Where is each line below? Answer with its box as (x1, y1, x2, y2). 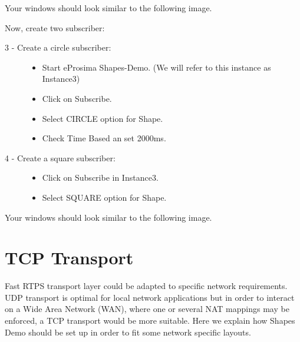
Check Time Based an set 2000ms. (42, 132, 166, 144)
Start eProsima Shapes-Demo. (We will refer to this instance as (42, 61, 271, 73)
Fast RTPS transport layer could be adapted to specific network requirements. (5, 280, 288, 292)
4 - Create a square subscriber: (5, 151, 116, 164)
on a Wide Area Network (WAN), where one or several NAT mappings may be (5, 303, 289, 315)
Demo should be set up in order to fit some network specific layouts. (5, 326, 251, 338)
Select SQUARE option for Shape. (42, 191, 167, 203)
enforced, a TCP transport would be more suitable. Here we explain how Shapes (5, 314, 295, 327)
